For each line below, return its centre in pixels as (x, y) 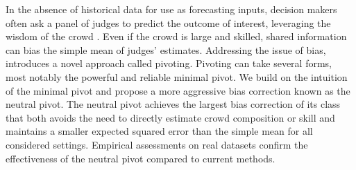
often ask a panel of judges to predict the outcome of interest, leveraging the (168, 22)
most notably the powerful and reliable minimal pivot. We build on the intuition (177, 76)
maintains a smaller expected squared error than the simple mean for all (159, 131)
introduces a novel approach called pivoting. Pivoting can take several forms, (169, 63)
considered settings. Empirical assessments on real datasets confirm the (157, 144)
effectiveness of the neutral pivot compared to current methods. (141, 158)
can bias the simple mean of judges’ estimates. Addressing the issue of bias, (166, 49)
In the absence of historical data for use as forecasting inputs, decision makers (171, 9)
